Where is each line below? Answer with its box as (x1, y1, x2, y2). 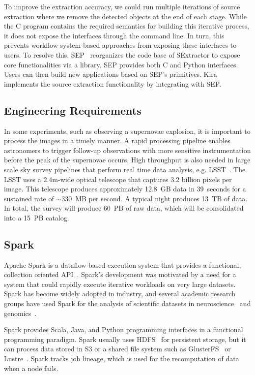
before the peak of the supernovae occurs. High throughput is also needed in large (4, 155, 251, 165)
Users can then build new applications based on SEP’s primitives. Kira (4, 69, 217, 79)
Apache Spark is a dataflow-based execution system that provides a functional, (4, 259, 241, 270)
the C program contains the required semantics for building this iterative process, (4, 21, 249, 31)
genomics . (4, 308, 37, 318)
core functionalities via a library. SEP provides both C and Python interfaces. (4, 59, 238, 69)
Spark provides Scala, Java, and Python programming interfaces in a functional (4, 324, 243, 335)
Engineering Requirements (4, 102, 142, 118)
